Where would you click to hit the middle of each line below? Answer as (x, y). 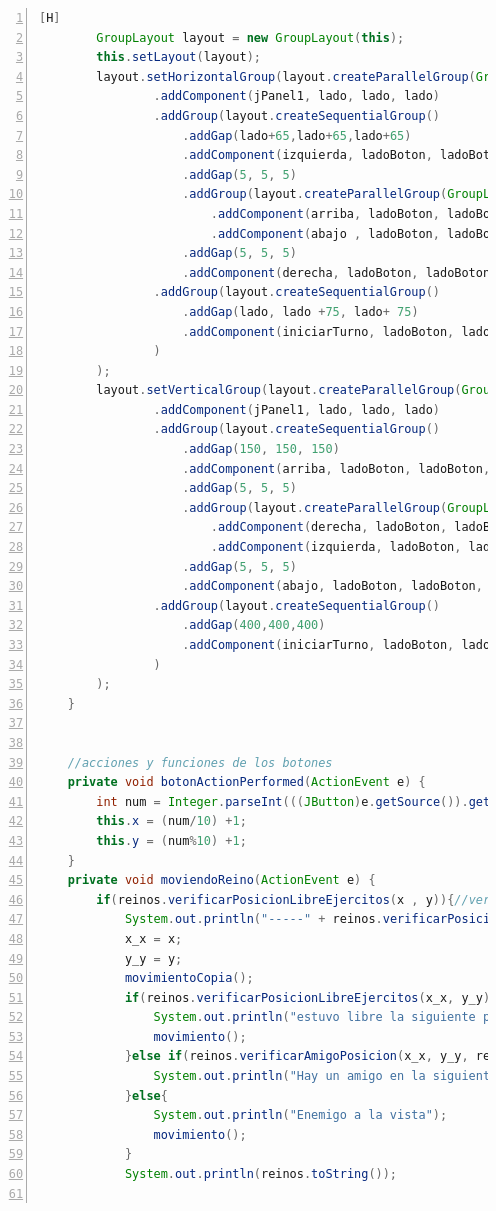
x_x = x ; (153, 938)
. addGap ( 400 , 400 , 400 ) (254, 625)
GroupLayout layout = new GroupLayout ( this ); (250, 37)
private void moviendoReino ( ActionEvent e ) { (221, 880)
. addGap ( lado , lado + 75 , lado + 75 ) (300, 311)
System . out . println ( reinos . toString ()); (261, 1174)
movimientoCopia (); (189, 978)
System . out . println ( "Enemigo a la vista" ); (300, 1115)
